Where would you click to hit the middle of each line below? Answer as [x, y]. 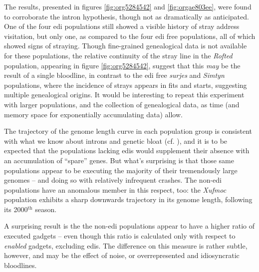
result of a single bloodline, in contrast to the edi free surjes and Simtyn [114, 75]
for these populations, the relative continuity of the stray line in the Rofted [118, 55]
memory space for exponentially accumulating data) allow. [93, 114]
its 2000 [16, 209]
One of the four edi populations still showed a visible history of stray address [122, 26]
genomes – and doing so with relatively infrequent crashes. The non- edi [113, 180]
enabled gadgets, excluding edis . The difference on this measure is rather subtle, [126, 245]
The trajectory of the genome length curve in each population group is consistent [128, 131]
